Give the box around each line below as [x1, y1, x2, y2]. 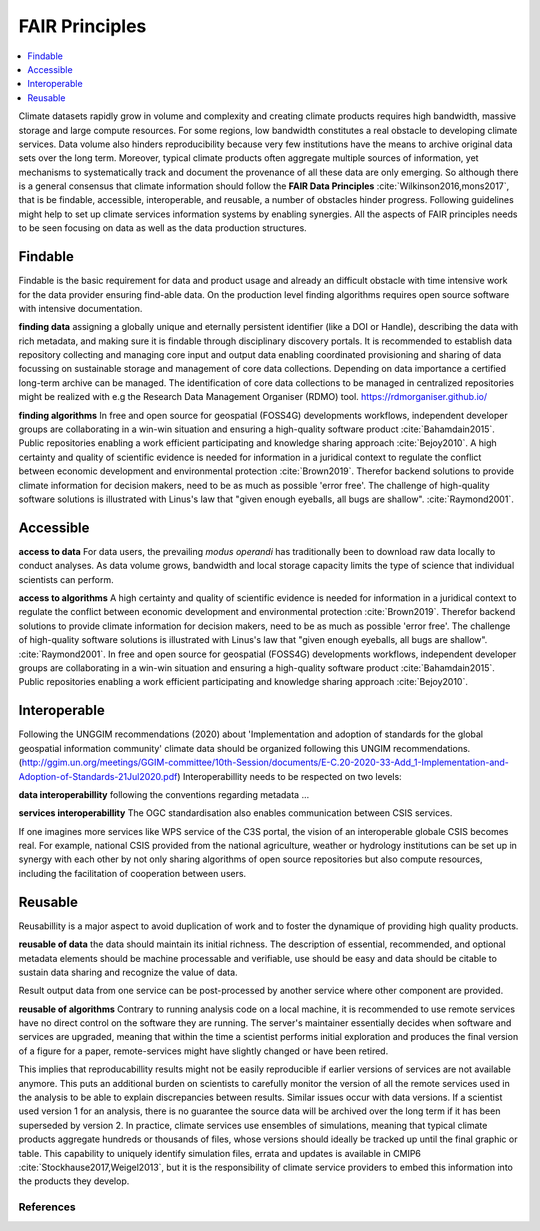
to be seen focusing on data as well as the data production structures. [18, 222, 307, 234]
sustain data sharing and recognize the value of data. [18, 966, 239, 978]
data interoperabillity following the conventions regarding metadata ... [18, 788, 310, 800]
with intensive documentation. [18, 302, 143, 314]
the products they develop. [18, 1175, 130, 1187]
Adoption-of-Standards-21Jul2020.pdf [18, 770, 178, 782]
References [18, 1200, 76, 1214]
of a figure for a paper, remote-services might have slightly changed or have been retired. [18, 1045, 389, 1057]
